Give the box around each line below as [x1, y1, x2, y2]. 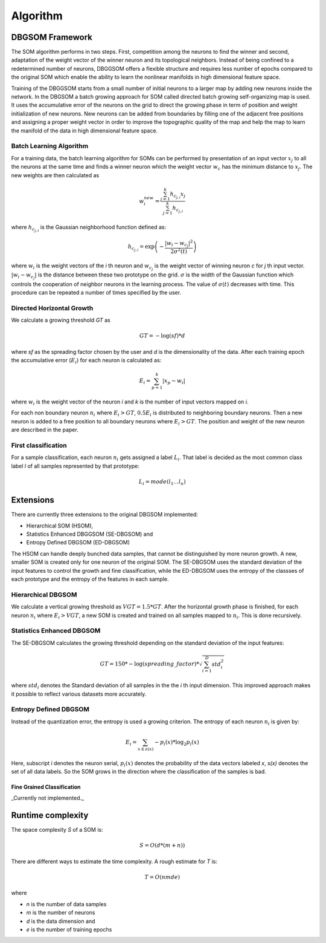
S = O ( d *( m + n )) [139, 842, 185, 849]
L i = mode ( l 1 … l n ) [138, 478, 187, 486]
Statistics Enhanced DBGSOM [11, 627, 101, 635]
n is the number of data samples [26, 900, 107, 907]
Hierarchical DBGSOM [11, 590, 77, 599]
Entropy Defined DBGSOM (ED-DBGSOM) [26, 539, 130, 546]
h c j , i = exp [127, 243, 155, 252]
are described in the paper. [11, 426, 78, 434]
